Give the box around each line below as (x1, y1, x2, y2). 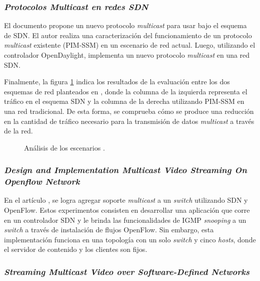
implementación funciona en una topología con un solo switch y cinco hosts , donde (4, 234, 256, 244)
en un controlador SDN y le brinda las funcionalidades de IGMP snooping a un (4, 214, 246, 225)
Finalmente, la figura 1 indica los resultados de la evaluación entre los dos (4, 76, 230, 87)
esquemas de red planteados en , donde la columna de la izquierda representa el (4, 86, 247, 96)
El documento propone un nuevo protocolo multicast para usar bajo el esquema (4, 20, 247, 31)
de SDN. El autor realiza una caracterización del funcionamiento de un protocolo (4, 30, 252, 40)
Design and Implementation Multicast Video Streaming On (4, 164, 247, 176)
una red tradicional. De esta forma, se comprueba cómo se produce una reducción (4, 105, 254, 116)
